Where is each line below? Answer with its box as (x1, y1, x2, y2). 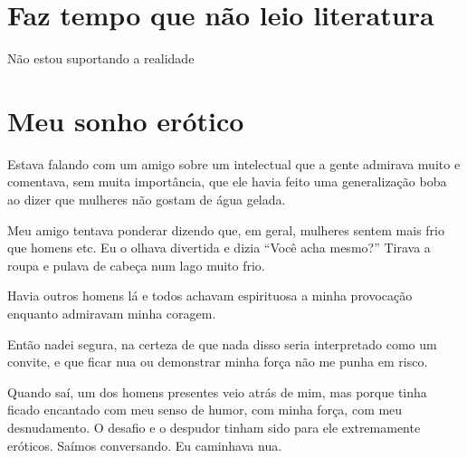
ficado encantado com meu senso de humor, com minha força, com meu (7, 400, 403, 419)
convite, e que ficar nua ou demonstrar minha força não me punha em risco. (7, 352, 428, 371)
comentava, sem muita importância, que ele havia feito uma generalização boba (7, 172, 447, 191)
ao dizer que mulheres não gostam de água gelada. (7, 190, 286, 209)
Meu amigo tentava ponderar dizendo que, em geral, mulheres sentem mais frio (7, 220, 444, 239)
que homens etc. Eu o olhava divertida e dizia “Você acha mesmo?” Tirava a (7, 238, 431, 257)
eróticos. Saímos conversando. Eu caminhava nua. (7, 435, 282, 454)
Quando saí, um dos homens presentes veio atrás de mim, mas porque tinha (7, 382, 427, 401)
